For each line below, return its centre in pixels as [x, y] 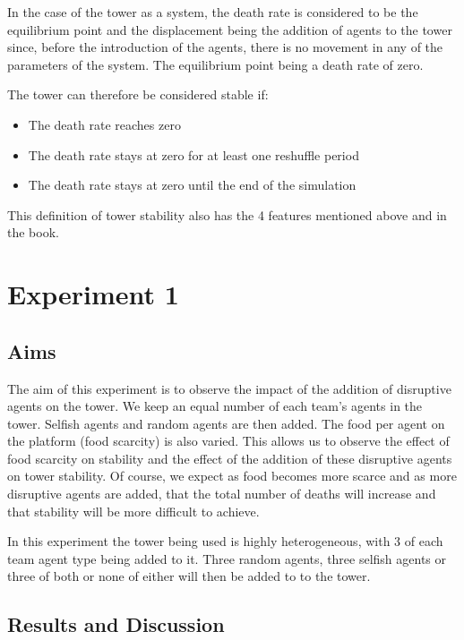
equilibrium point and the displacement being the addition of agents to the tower [230, 29]
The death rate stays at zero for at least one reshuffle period [193, 154]
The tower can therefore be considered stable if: [138, 94]
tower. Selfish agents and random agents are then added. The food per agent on [226, 423]
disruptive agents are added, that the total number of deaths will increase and [222, 494]
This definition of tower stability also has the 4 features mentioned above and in [227, 214]
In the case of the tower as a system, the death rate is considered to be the [213, 12]
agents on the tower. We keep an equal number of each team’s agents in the [215, 406]
